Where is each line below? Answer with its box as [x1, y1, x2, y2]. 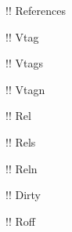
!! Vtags [5, 55, 43, 71]
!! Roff [5, 212, 35, 229]
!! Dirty [5, 187, 41, 203]
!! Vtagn [5, 81, 45, 97]
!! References [5, 2, 66, 18]
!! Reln [5, 160, 38, 176]
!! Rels [5, 133, 36, 150]
